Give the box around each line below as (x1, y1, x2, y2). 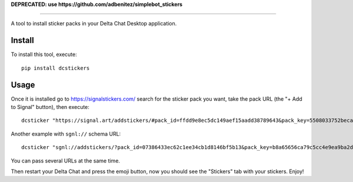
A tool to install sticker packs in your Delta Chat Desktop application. (11, 20, 177, 27)
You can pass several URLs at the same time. (11, 157, 121, 164)
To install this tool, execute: (11, 51, 77, 58)
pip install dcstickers (21, 65, 90, 71)
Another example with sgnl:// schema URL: (11, 130, 121, 137)
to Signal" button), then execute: (11, 103, 89, 110)
